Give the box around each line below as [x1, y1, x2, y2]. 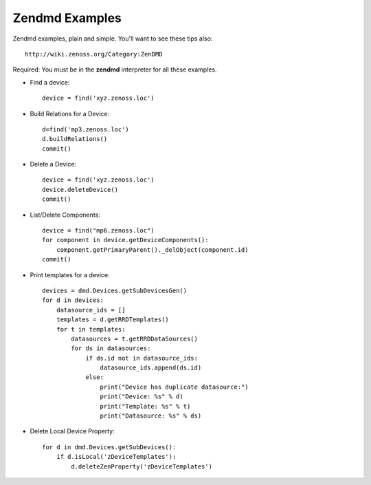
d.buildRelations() [42, 135, 108, 143]
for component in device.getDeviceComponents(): [42, 236, 209, 244]
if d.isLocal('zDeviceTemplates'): [56, 453, 177, 461]
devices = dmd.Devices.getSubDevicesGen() [42, 286, 188, 294]
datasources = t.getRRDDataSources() [71, 334, 199, 343]
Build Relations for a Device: [30, 109, 110, 118]
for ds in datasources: [71, 345, 151, 352]
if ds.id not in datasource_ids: [85, 354, 199, 362]
